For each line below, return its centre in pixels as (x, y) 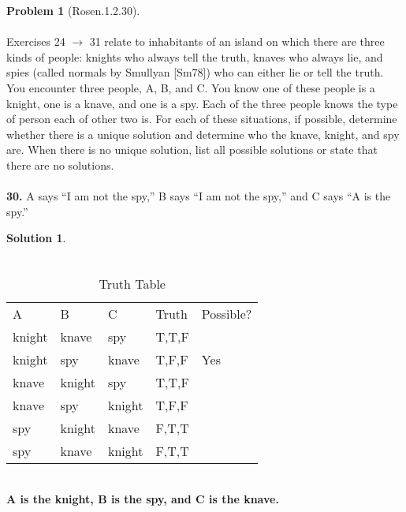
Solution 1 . (36, 238)
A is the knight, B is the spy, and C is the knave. (143, 499)
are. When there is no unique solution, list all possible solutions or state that (192, 149)
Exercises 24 (36, 41)
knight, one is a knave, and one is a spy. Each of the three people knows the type (202, 103)
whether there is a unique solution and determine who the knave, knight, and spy (203, 134)
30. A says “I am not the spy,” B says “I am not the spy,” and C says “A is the (199, 196)
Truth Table (132, 283)
